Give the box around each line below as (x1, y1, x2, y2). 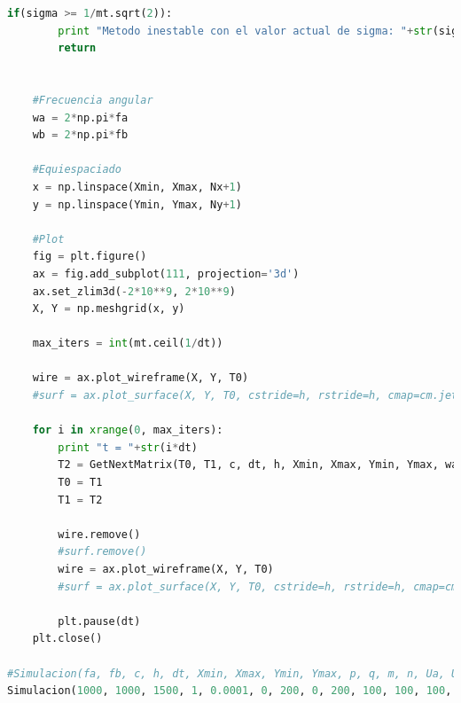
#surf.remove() (58, 545, 147, 558)
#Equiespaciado (32, 163, 121, 176)
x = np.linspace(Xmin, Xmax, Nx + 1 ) (32, 180, 242, 193)
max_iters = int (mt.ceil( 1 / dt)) (32, 337, 223, 350)
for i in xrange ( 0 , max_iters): (32, 424, 223, 437)
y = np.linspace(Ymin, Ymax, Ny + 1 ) (32, 198, 242, 211)
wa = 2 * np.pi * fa (32, 111, 129, 124)
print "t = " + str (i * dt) (58, 441, 198, 454)
